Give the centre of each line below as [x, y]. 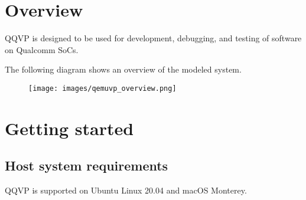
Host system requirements [87, 165]
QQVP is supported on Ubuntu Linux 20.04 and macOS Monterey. [126, 190]
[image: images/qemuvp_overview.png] [102, 88]
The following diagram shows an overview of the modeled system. [123, 69]
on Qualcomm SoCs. [42, 49]
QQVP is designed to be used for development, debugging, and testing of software [153, 38]
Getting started [69, 128]
